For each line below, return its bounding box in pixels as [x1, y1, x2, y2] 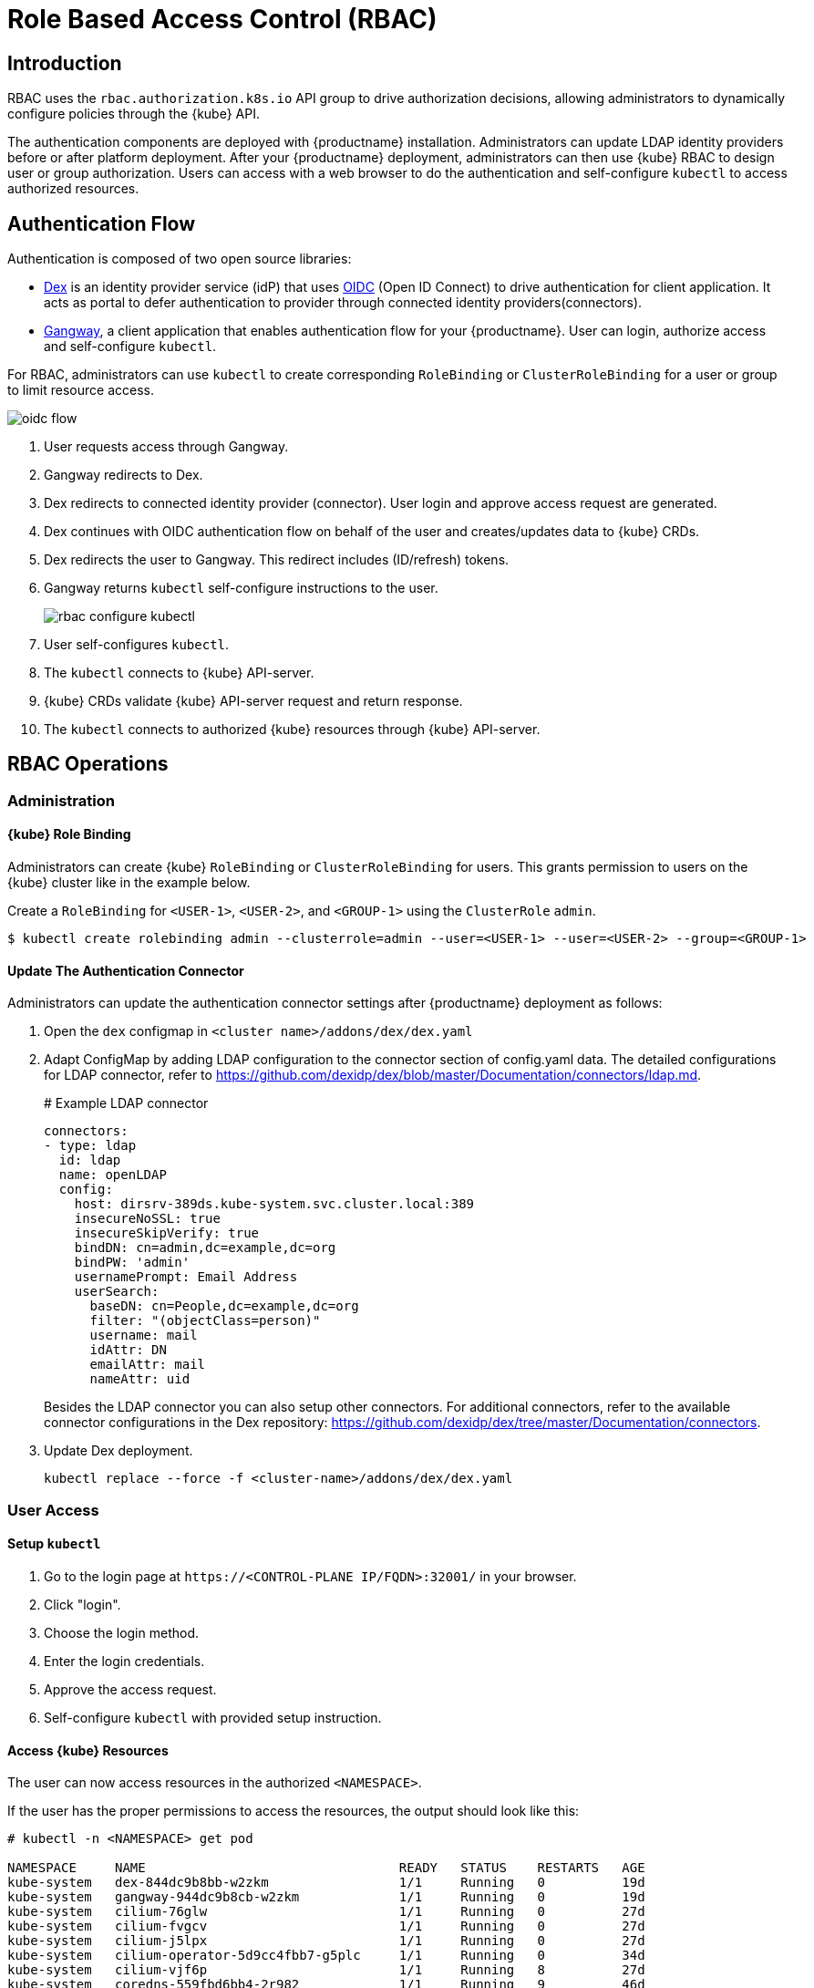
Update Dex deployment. [44, 1443, 193, 1459]
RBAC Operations [7, 752, 169, 776]
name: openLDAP [58, 1167, 167, 1183]
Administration [7, 791, 115, 810]
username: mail [89, 1328, 198, 1343]
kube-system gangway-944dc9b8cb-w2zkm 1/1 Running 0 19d [7, 1890, 645, 1905]
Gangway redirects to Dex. [44, 467, 203, 483]
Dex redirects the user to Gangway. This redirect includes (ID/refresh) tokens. [44, 552, 510, 568]
